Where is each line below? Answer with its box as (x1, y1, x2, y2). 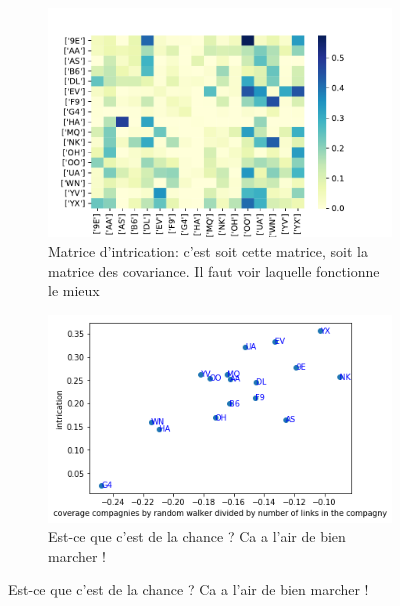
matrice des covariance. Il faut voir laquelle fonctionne (48, 260, 380, 281)
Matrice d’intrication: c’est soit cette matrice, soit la (48, 240, 368, 261)
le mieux (48, 280, 100, 301)
